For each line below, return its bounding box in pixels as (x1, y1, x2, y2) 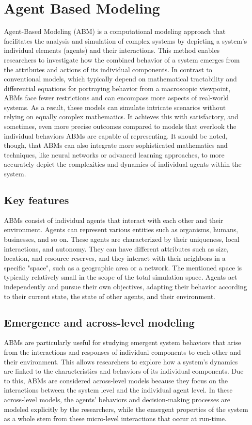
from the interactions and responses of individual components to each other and (4, 346, 241, 357)
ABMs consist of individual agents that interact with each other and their (4, 215, 223, 225)
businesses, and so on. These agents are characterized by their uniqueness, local (4, 234, 240, 244)
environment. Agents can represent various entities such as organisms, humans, (4, 224, 238, 235)
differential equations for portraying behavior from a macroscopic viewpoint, (4, 83, 231, 93)
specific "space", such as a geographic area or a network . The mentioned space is (4, 262, 242, 272)
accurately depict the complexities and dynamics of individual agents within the (4, 159, 242, 169)
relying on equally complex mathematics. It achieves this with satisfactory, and (4, 111, 238, 122)
